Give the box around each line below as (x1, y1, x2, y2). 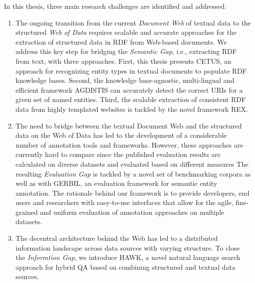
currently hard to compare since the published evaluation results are (15, 149, 221, 159)
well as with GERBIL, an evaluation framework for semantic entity (15, 178, 217, 188)
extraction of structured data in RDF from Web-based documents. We (15, 36, 227, 47)
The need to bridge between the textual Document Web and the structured (15, 120, 242, 130)
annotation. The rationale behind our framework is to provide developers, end (15, 187, 250, 198)
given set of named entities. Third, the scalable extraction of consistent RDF (15, 94, 246, 104)
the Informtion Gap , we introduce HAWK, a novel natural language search (15, 252, 240, 262)
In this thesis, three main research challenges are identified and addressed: (4, 1, 227, 11)
